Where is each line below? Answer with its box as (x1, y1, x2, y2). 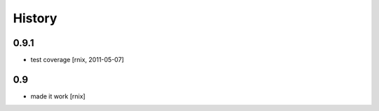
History (13, 10, 58, 26)
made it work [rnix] (30, 91, 86, 101)
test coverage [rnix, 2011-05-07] (30, 56, 124, 64)
